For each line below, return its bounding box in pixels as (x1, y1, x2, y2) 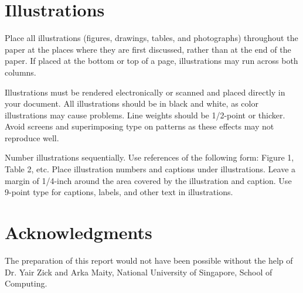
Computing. (5, 277, 47, 289)
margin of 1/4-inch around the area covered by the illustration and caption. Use (5, 174, 292, 186)
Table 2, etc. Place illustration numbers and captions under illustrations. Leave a (5, 163, 296, 175)
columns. (5, 66, 36, 78)
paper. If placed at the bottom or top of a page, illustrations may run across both (5, 54, 298, 67)
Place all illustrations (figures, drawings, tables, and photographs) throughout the (5, 32, 298, 44)
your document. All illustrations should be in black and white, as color (5, 97, 258, 110)
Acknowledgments (5, 220, 152, 244)
